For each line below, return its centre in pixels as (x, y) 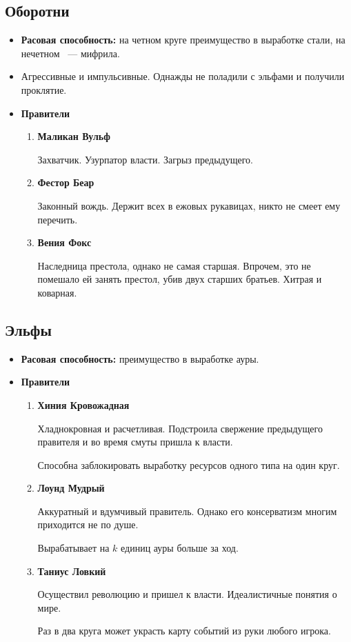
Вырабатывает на (73, 548)
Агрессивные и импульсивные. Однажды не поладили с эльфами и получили (183, 76)
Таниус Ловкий (72, 571)
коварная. (57, 292)
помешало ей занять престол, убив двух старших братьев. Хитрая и (180, 279)
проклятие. (44, 89)
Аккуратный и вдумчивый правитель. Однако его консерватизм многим (187, 511)
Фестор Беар (66, 182)
